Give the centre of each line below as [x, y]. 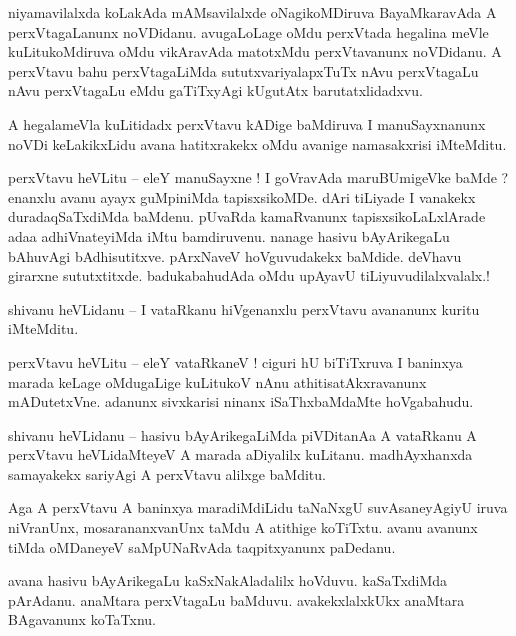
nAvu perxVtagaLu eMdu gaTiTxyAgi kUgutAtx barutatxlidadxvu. [215, 90]
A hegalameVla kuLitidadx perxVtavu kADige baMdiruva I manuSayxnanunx [247, 123]
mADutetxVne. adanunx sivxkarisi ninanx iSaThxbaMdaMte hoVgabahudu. [241, 401]
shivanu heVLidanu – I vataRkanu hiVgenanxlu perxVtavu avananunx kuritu [244, 308]
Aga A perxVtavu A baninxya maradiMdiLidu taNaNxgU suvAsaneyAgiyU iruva [258, 507]
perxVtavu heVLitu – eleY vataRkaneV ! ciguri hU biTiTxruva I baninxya [235, 361]
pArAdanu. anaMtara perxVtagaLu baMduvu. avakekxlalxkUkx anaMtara [236, 599]
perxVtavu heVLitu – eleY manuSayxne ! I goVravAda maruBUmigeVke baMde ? [258, 177]
